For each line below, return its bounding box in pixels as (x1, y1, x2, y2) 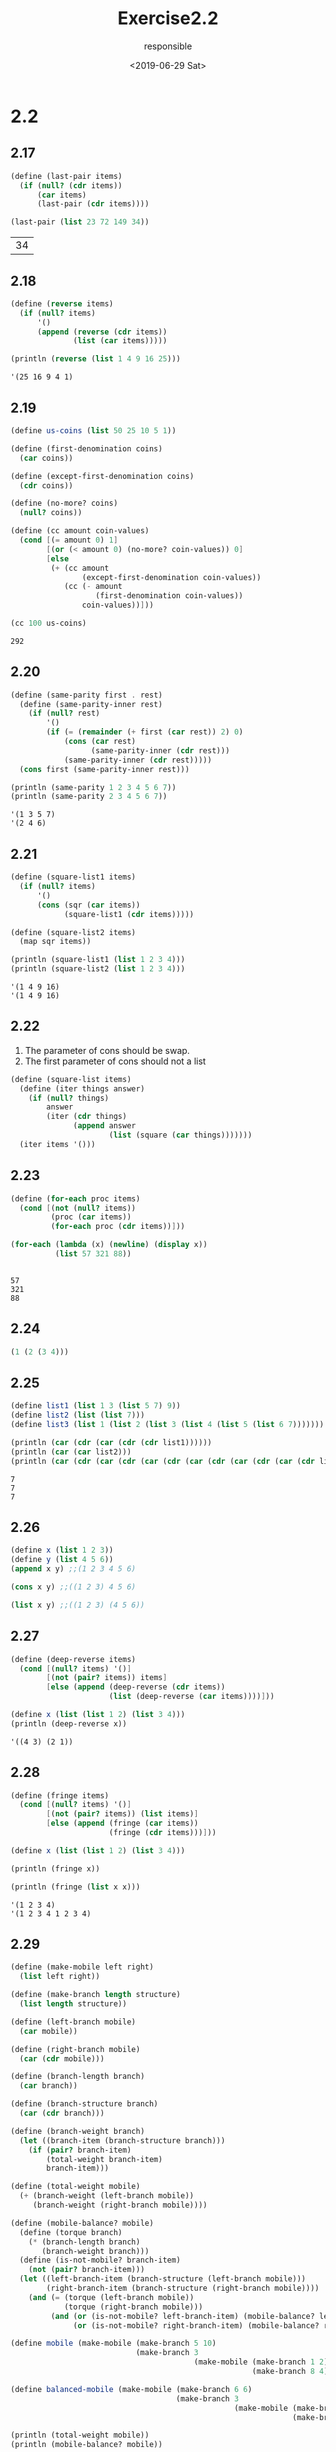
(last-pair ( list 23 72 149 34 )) (10, 217, 150, 227)
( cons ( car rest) (63, 737, 137, 747)
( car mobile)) (19, 2026, 78, 2036)
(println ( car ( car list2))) (10, 1447, 132, 1457)
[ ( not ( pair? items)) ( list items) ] (46, 1809, 199, 1819)
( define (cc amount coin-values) (10, 526, 150, 536)
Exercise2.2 (117, 7, 219, 30)
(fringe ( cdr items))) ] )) (108, 1828, 217, 1838)
